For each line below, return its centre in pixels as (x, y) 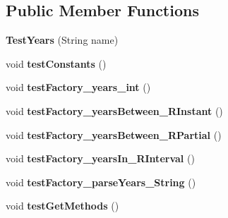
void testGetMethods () (62, 206)
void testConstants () (56, 63)
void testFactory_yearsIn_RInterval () (100, 158)
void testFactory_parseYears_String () (101, 182)
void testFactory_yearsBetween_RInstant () (114, 110)
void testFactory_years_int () (78, 87)
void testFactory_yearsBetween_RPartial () (114, 134)
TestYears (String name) (62, 40)
